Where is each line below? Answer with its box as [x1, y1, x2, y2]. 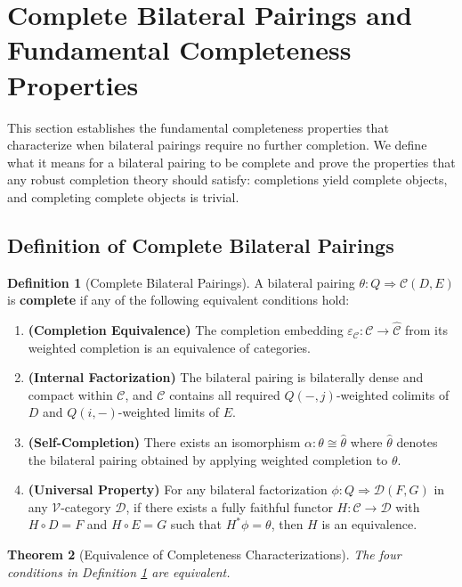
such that [170, 515, 223, 534]
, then [271, 515, 304, 534]
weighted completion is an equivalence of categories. [28, 338, 311, 356]
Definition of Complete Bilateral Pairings [7, 231, 394, 258]
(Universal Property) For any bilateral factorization [28, 480, 328, 499]
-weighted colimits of [336, 385, 450, 404]
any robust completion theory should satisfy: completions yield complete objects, [7, 170, 448, 189]
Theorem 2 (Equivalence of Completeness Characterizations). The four [7, 545, 401, 564]
